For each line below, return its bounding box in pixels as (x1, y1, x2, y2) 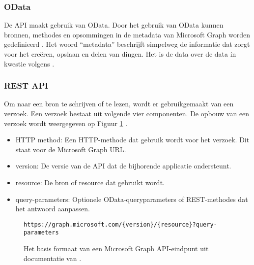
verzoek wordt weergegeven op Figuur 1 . (4, 118, 128, 128)
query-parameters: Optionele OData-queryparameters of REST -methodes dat (15, 194, 248, 204)
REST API (4, 79, 49, 92)
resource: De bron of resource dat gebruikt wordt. (15, 177, 165, 187)
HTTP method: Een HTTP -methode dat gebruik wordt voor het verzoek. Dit (15, 134, 250, 145)
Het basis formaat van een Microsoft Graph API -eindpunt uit (24, 243, 209, 254)
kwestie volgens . (4, 58, 55, 68)
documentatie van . (24, 253, 82, 263)
